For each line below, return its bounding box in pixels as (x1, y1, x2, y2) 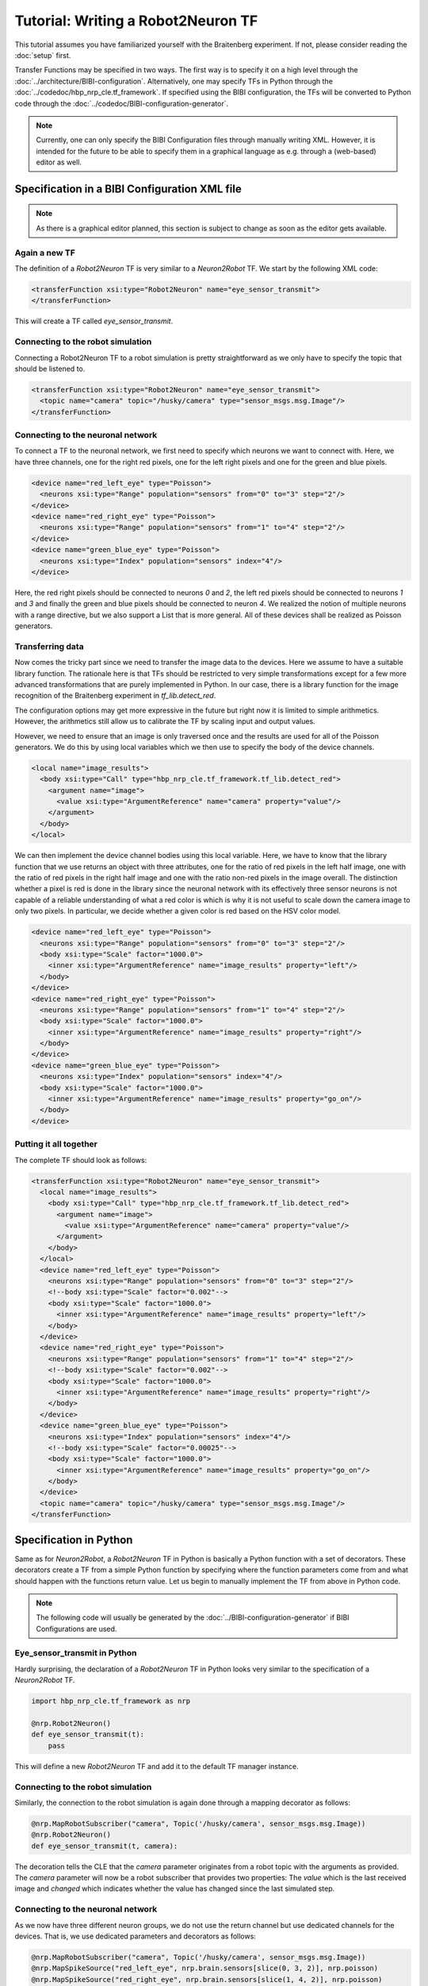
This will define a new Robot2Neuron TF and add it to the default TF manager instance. (14, 1761, 299, 1771)
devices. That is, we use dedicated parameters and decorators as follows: (14, 1931, 257, 1941)
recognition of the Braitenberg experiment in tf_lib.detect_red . (14, 691, 216, 701)
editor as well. (36, 157, 82, 167)
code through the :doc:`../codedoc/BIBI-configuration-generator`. (14, 99, 229, 108)
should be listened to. (14, 364, 86, 373)
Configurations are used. (36, 1624, 117, 1633)
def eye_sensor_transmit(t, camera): (31, 1841, 178, 1850)
